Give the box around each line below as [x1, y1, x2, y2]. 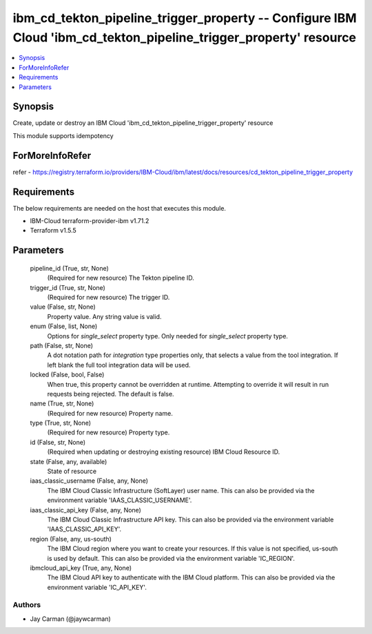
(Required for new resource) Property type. [47, 428, 170, 436]
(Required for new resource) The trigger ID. [47, 293, 170, 301]
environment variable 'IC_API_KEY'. [47, 583, 147, 591]
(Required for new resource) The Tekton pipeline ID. [47, 273, 194, 282]
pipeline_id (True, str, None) [30, 264, 110, 272]
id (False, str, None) [30, 438, 86, 446]
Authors [12, 600, 41, 610]
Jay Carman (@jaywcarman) [30, 615, 112, 623]
